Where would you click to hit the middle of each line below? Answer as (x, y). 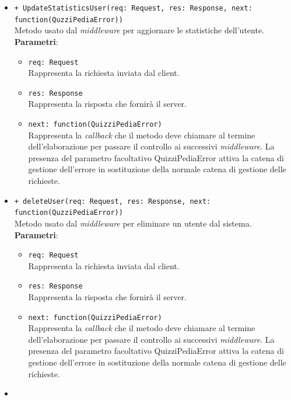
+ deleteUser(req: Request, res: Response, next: (113, 201)
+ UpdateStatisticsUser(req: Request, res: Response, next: (133, 8)
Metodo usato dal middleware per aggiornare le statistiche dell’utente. (139, 30)
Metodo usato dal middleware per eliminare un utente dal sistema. (133, 223)
